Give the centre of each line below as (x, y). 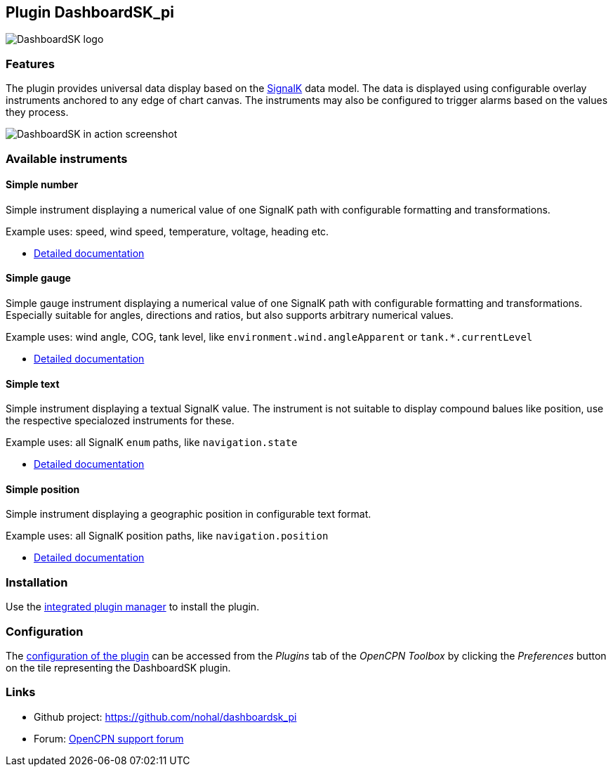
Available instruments (67, 158)
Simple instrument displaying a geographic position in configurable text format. (189, 514)
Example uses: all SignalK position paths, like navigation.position (167, 536)
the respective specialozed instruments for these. (120, 421)
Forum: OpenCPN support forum (109, 738)
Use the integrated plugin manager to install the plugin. (133, 607)
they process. (37, 112)
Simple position (43, 489)
